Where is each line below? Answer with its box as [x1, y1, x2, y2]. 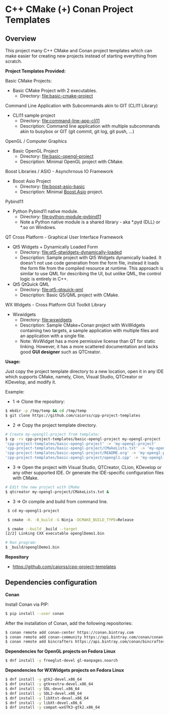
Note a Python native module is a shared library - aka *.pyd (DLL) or [20, 219, 160, 225]
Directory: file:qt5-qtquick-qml [20, 287, 83, 292]
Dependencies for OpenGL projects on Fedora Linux [5, 648, 116, 655]
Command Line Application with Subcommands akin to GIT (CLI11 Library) [5, 103, 158, 109]
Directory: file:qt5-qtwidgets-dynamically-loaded [20, 249, 122, 255]
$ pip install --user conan [5, 611, 64, 616]
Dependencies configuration [5, 578, 97, 587]
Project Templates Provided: [5, 68, 66, 74]
